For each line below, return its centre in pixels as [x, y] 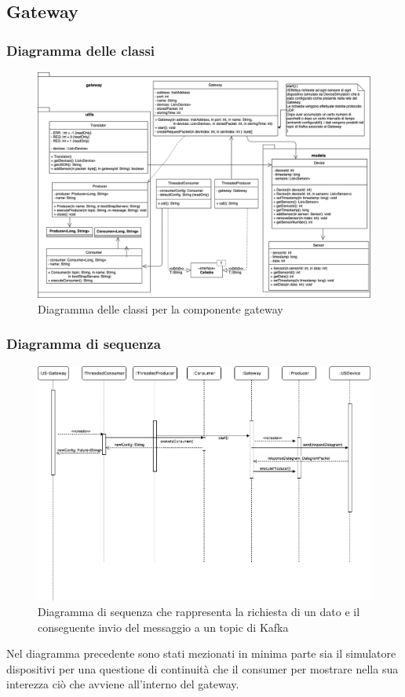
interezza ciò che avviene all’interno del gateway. [123, 684]
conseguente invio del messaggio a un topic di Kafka [163, 627]
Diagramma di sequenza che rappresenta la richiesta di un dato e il [199, 612]
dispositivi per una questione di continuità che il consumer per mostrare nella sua [202, 668]
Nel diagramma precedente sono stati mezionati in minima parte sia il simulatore [201, 653]
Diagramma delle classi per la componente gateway [161, 308]
